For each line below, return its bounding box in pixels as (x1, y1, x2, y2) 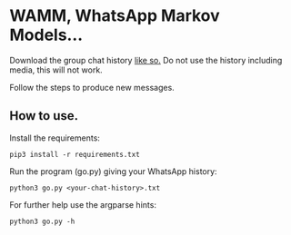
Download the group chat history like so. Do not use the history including (9, 54, 283, 65)
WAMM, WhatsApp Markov (9, 5, 220, 26)
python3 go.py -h (9, 217, 75, 226)
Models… (9, 24, 84, 45)
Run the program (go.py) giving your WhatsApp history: (9, 165, 217, 177)
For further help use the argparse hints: (9, 199, 157, 210)
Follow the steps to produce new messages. (9, 82, 175, 93)
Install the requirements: (9, 132, 100, 143)
